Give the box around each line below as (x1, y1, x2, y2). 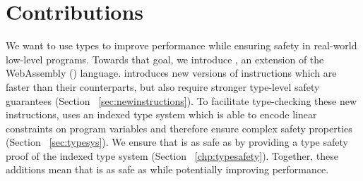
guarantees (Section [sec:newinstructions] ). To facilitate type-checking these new (6, 93, 357, 108)
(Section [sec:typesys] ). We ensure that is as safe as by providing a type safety (6, 135, 348, 149)
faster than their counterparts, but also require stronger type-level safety (6, 79, 320, 94)
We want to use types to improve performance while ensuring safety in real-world (6, 38, 357, 53)
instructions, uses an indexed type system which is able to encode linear (6, 107, 317, 122)
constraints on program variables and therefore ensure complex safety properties (6, 120, 352, 135)
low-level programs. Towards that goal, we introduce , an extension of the (6, 51, 324, 66)
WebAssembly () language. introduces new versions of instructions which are (6, 65, 337, 80)
